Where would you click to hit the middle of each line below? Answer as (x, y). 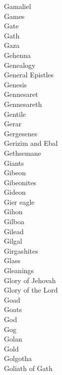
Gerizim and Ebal (31, 143)
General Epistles (29, 75)
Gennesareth (23, 104)
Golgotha (18, 358)
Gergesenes (21, 133)
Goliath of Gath (28, 368)
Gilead (14, 231)
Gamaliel (18, 6)
